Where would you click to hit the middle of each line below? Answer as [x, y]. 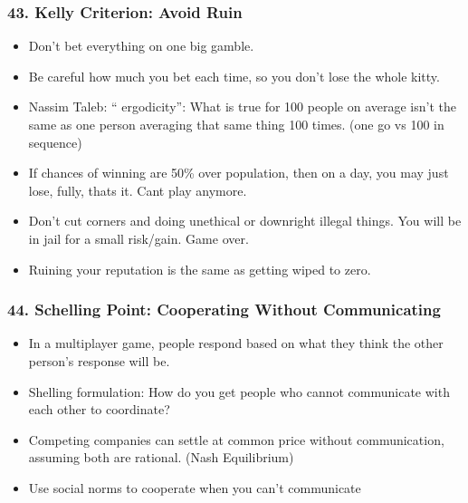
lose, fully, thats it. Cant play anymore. [138, 190]
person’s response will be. [99, 360]
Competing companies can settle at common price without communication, [236, 439]
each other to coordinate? [99, 409]
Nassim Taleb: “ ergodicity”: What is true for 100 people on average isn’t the [242, 106]
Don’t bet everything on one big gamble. [141, 46]
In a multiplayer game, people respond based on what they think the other [236, 343]
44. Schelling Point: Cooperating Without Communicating [224, 310]
